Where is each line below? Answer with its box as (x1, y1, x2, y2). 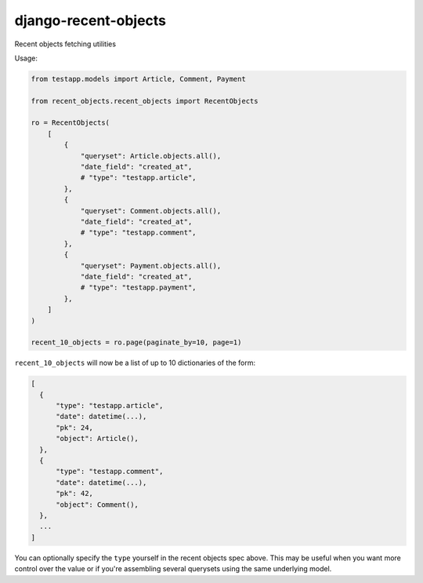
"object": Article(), (56, 434, 139, 443)
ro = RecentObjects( (31, 118, 110, 127)
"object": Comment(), (56, 500, 139, 509)
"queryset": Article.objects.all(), (80, 151, 222, 160)
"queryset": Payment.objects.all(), (80, 261, 222, 270)
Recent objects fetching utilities (14, 39, 117, 49)
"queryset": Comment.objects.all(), (80, 206, 222, 215)
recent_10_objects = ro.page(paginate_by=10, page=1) (31, 338, 242, 347)
